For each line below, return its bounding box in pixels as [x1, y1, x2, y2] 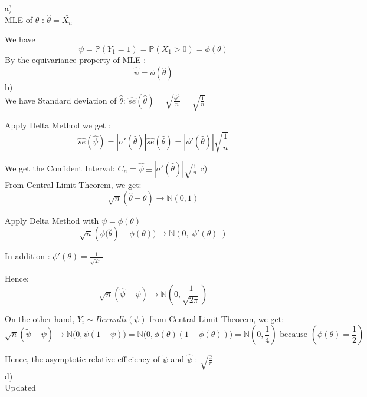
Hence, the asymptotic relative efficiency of [5, 353, 160, 365]
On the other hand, [5, 312, 75, 325]
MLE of [5, 13, 33, 25]
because [280, 330, 308, 339]
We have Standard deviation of [5, 94, 117, 106]
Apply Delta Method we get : [5, 118, 111, 131]
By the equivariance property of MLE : [5, 53, 146, 65]
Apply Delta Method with [5, 214, 99, 226]
